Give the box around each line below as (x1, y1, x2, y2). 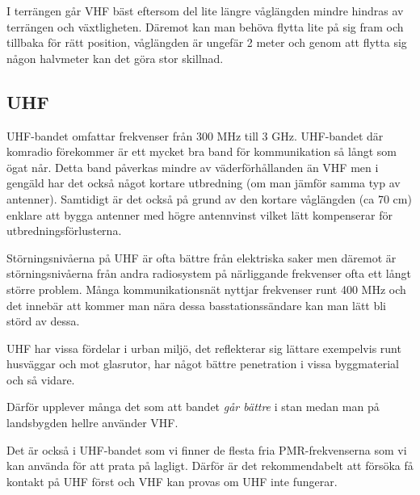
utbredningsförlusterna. (6, 222, 122, 239)
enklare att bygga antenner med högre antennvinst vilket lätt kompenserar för (6, 206, 393, 223)
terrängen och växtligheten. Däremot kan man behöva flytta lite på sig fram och (6, 18, 404, 35)
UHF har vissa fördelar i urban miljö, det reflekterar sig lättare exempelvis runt (6, 339, 401, 356)
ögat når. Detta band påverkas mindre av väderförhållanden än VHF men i (6, 158, 379, 175)
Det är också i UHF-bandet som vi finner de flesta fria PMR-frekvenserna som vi (6, 441, 407, 458)
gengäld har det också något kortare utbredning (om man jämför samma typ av (6, 174, 401, 191)
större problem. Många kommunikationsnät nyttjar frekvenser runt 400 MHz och (6, 280, 406, 297)
